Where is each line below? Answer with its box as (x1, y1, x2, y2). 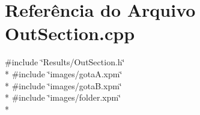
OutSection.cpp (5, 21, 135, 46)
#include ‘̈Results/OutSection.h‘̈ (5, 56, 125, 68)
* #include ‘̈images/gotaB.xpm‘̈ (5, 79, 122, 92)
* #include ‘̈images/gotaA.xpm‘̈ (5, 67, 123, 80)
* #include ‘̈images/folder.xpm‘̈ (5, 91, 121, 104)
